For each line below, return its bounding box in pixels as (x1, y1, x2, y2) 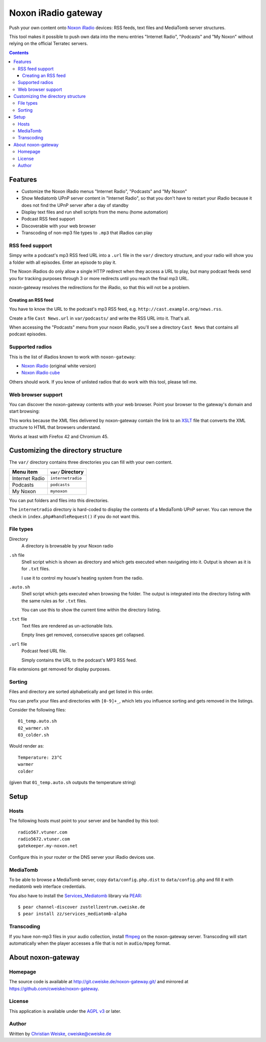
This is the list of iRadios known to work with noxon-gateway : (9, 354, 136, 360)
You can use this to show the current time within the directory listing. (21, 607, 161, 613)
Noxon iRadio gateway (9, 7, 103, 18)
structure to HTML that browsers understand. (9, 424, 101, 430)
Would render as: (9, 743, 44, 749)
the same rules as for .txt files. (21, 598, 87, 604)
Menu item (12, 468, 38, 475)
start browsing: (9, 408, 40, 415)
